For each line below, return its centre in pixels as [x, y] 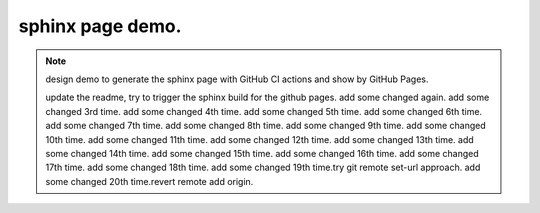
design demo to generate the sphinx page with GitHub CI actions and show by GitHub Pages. [237, 79]
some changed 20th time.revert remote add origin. [149, 181]
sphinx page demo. [100, 26]
